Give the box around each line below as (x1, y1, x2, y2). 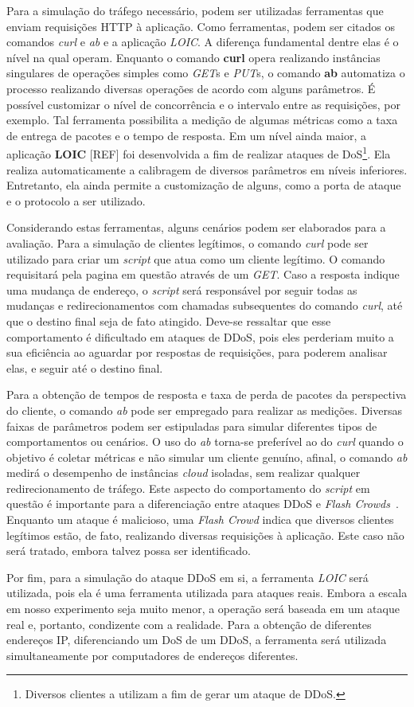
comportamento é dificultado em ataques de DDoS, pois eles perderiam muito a (6, 328, 394, 345)
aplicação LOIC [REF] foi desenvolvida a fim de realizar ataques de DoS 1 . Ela (6, 143, 391, 162)
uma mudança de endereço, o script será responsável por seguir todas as (6, 281, 357, 298)
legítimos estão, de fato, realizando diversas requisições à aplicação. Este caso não (6, 526, 404, 543)
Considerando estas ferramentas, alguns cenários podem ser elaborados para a (6, 219, 386, 236)
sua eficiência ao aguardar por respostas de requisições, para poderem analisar (6, 344, 388, 361)
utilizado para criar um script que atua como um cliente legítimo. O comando (6, 250, 385, 267)
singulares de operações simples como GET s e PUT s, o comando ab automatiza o (6, 64, 405, 81)
